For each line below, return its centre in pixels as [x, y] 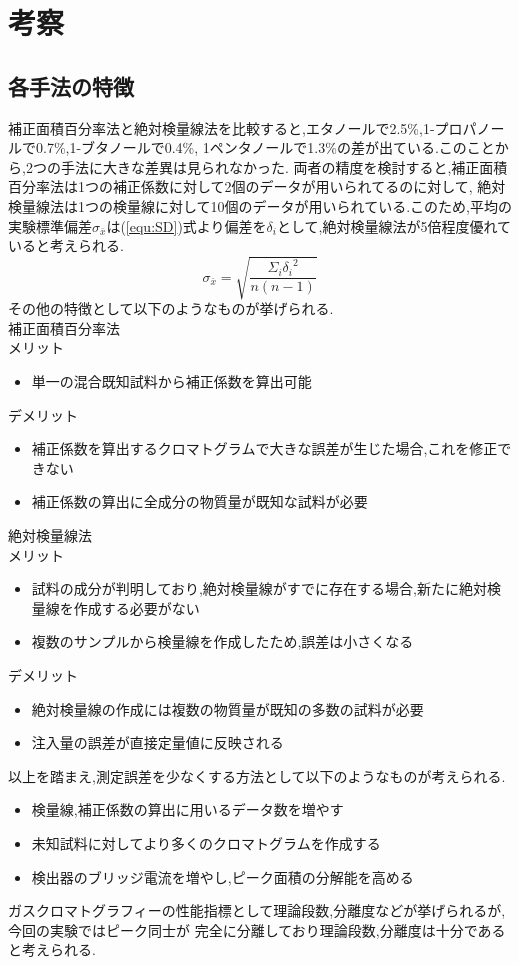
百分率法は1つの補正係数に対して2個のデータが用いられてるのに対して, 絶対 [257, 186]
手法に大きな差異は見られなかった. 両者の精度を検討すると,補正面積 [284, 166]
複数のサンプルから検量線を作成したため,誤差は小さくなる [222, 641]
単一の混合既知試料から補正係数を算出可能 [171, 381]
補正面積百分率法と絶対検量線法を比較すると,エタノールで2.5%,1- [221, 127]
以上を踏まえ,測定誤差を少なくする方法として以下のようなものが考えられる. [257, 775]
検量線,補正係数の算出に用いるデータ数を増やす [187, 809]
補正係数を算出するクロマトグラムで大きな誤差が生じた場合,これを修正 [264, 448]
